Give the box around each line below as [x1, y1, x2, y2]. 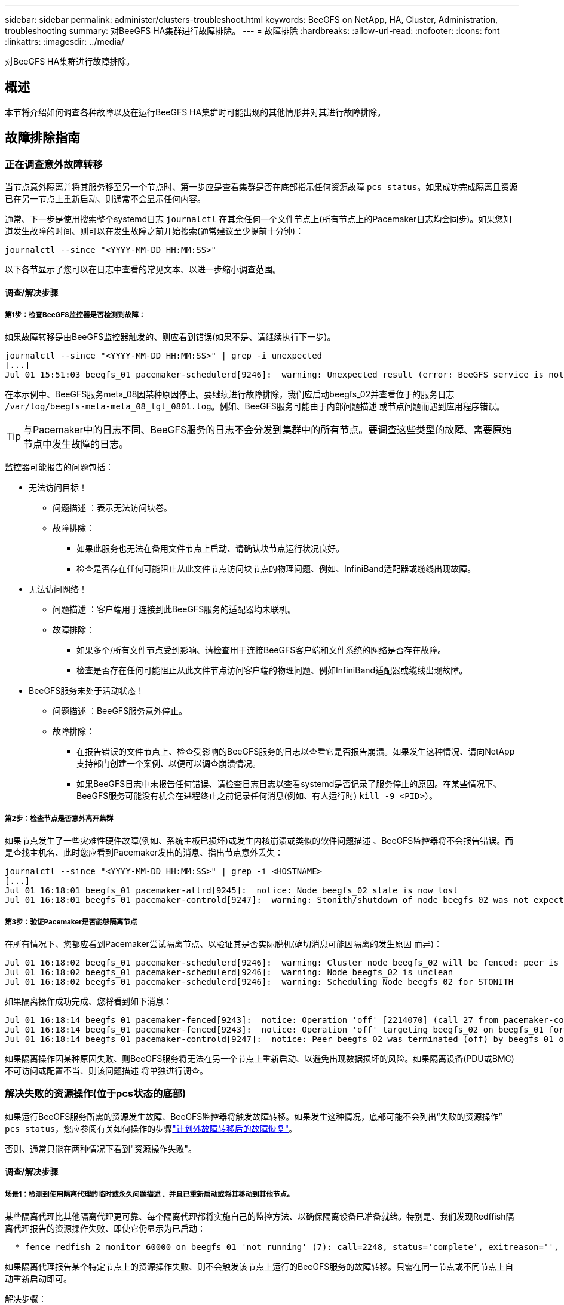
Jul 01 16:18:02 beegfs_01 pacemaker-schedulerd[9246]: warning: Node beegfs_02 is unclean [5, 967, 453, 978]
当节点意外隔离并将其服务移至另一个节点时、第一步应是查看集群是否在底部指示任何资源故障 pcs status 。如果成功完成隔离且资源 [5, 182, 518, 192]
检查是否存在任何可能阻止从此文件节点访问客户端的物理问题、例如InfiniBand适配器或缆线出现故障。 [76, 665, 468, 676]
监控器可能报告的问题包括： [5, 462, 114, 473]
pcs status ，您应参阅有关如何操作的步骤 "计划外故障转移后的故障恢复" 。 [5, 1123, 298, 1134]
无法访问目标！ [29, 482, 87, 493]
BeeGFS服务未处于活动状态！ [29, 685, 145, 696]
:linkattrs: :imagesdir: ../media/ [5, 36, 124, 47]
